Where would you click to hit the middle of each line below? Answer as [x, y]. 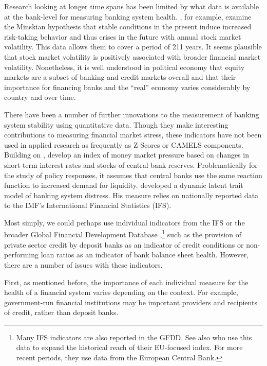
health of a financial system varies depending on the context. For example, [121, 292]
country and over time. [40, 97]
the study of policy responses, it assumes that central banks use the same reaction [133, 175]
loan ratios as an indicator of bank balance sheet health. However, [145, 255]
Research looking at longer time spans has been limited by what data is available [132, 6]
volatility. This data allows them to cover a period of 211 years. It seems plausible [133, 47]
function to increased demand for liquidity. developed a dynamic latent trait [124, 185]
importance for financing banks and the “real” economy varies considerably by [127, 87]
